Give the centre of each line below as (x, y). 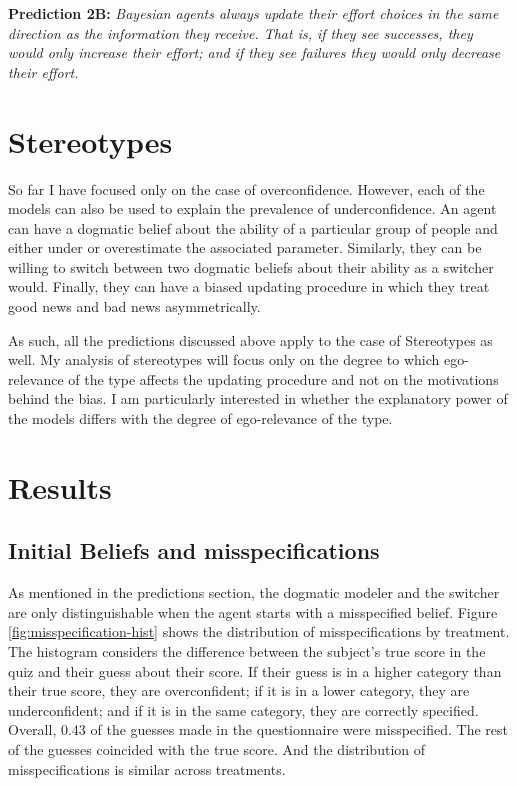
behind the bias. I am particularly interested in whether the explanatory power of (258, 398)
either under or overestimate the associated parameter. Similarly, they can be (245, 247)
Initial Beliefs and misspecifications (194, 550)
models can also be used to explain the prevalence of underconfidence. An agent (252, 208)
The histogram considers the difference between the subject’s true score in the (247, 650)
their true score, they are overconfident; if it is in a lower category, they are (239, 690)
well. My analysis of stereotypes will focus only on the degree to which (224, 359)
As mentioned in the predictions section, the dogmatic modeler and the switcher (254, 592)
